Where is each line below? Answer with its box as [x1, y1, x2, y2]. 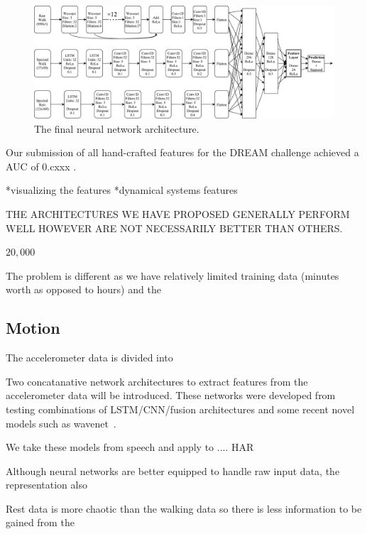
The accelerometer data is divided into [6, 350, 173, 365]
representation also [6, 477, 87, 492]
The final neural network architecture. [34, 121, 199, 136]
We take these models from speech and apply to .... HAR [6, 440, 254, 454]
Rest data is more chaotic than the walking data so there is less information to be [6, 501, 362, 516]
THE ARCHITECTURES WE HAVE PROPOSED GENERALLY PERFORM [6, 206, 350, 221]
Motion [6, 317, 60, 339]
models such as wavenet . [6, 415, 116, 430]
